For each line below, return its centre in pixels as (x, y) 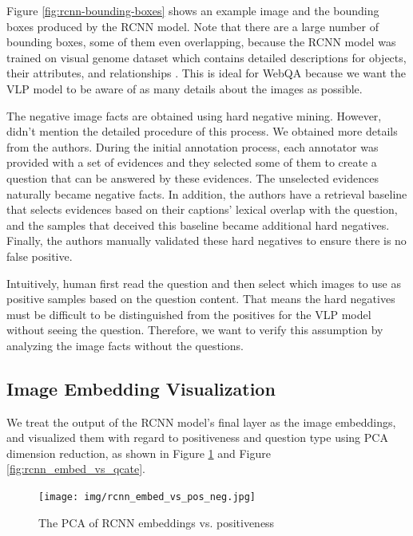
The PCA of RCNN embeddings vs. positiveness (157, 522)
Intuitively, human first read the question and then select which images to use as (204, 283)
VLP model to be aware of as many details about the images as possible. (185, 88)
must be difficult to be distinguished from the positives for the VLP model (189, 314)
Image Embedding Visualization (141, 388)
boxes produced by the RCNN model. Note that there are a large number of (193, 26)
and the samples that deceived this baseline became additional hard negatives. (198, 225)
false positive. (40, 256)
